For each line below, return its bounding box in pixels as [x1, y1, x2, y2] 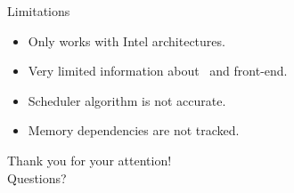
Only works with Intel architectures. [28, 31, 225, 50]
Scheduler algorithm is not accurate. [28, 91, 226, 109]
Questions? [7, 168, 67, 187]
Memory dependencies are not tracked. [28, 121, 240, 140]
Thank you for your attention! [7, 150, 172, 169]
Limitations [7, 2, 70, 20]
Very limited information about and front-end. [28, 61, 288, 80]
